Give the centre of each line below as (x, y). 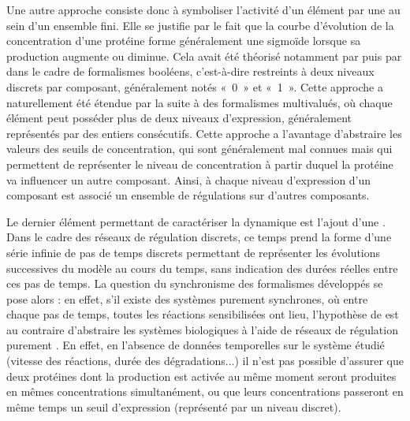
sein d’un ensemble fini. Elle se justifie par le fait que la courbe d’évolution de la (200, 25)
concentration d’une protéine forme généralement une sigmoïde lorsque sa (184, 41)
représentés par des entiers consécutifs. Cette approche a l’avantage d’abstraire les (204, 133)
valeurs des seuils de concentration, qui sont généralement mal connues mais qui (199, 149)
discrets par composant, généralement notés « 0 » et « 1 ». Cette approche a (195, 86)
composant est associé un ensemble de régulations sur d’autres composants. (188, 195)
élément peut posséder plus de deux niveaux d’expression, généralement (179, 118)
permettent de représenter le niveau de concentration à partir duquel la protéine (200, 164)
